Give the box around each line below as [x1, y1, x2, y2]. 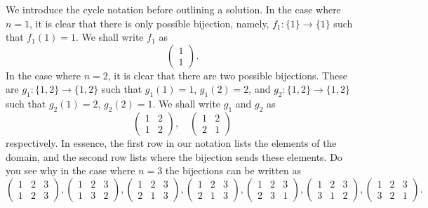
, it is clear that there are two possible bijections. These [107, 67, 347, 82]
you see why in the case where [6, 163, 135, 178]
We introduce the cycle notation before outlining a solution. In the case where [6, 2, 341, 16]
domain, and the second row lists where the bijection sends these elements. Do [6, 149, 342, 164]
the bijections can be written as [165, 163, 301, 178]
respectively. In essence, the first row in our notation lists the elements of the [6, 135, 337, 150]
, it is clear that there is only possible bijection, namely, [29, 15, 269, 30]
